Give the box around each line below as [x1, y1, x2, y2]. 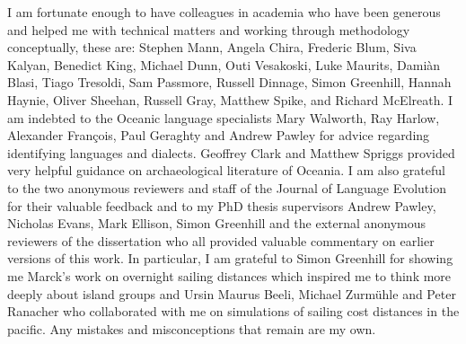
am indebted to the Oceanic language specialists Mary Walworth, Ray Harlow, [7, 108, 440, 127]
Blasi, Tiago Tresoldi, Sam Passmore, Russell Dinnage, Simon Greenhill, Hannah [7, 73, 452, 92]
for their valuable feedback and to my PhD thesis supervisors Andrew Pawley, [7, 196, 436, 215]
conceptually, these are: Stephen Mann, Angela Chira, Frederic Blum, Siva [7, 38, 417, 57]
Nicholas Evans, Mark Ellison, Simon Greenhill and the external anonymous [7, 214, 426, 233]
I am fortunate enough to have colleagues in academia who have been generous [7, 3, 441, 21]
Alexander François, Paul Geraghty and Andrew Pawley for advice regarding [7, 126, 430, 145]
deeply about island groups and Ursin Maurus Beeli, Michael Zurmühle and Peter [7, 284, 456, 303]
